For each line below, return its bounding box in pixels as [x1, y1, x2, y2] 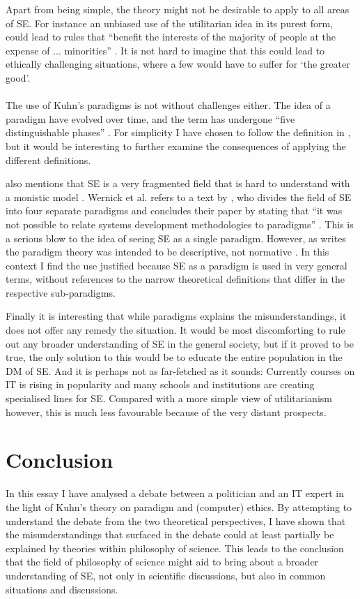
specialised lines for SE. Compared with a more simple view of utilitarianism [6, 391, 332, 406]
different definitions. [6, 152, 91, 167]
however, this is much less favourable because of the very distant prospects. [6, 404, 327, 419]
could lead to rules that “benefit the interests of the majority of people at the [6, 29, 336, 44]
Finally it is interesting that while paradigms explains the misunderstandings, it [6, 309, 347, 323]
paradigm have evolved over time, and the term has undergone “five [6, 111, 295, 126]
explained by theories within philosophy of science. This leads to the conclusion [6, 540, 344, 555]
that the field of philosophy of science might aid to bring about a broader [6, 554, 319, 569]
